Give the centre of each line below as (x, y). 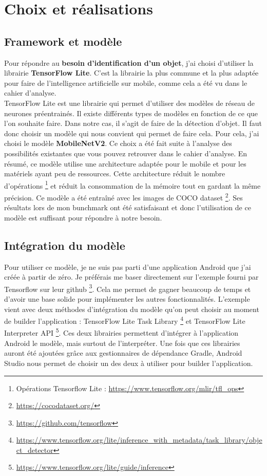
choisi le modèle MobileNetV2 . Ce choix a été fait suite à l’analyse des (118, 143)
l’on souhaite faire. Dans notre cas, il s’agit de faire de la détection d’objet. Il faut (133, 123)
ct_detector (35, 450)
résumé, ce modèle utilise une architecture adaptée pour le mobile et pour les (125, 163)
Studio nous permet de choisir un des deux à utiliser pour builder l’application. (129, 363)
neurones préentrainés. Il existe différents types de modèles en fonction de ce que (131, 113)
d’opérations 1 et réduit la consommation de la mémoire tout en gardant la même (132, 185)
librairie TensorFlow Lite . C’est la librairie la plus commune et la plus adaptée (131, 73)
